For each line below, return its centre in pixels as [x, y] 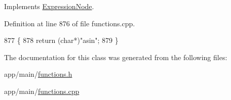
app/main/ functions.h [38, 74]
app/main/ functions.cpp [42, 91]
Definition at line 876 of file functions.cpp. [70, 23]
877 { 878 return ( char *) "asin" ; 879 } [61, 40]
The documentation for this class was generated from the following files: [116, 57]
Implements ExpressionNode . [49, 6]
